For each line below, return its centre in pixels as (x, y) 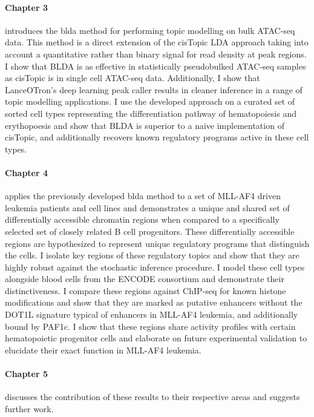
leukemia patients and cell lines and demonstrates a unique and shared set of (147, 207)
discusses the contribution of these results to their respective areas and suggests (152, 397)
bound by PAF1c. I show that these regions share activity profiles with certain (150, 326)
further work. (29, 408)
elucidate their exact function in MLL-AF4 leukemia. (103, 350)
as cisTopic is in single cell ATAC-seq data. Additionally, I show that (132, 78)
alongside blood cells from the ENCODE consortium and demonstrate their (145, 279)
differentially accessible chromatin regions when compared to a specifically (142, 219)
